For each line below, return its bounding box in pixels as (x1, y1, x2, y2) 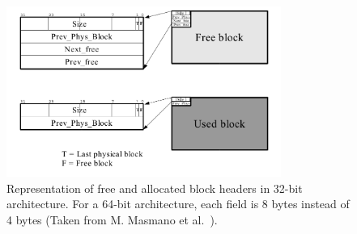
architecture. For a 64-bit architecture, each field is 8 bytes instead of (6, 195, 350, 212)
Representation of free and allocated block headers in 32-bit (6, 179, 303, 196)
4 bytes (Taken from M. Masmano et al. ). (6, 211, 218, 228)
